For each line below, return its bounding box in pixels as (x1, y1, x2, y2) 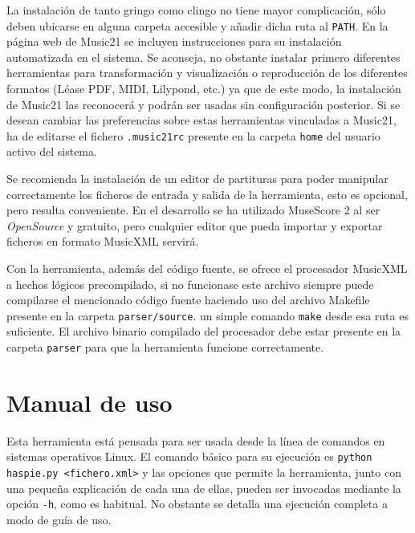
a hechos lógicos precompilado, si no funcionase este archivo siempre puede (6, 275, 374, 292)
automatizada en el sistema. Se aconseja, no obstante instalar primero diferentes (6, 48, 401, 65)
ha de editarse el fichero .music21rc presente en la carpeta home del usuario (6, 127, 380, 144)
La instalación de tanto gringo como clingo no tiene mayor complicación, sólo (6, 2, 386, 18)
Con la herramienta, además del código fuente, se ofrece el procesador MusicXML (6, 260, 408, 277)
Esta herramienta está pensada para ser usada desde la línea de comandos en (6, 432, 385, 449)
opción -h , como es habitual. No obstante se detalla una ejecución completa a (6, 495, 388, 512)
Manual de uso (6, 385, 173, 418)
